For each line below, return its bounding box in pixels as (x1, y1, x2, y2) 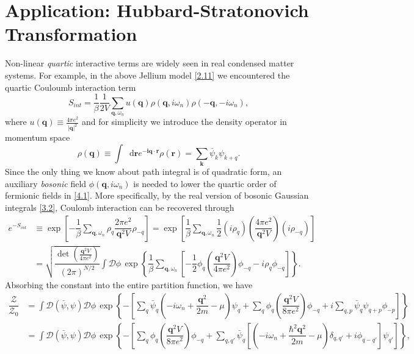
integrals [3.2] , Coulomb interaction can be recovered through (5, 200, 234, 213)
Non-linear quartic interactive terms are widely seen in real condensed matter (5, 57, 294, 69)
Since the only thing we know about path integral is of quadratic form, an (5, 165, 282, 178)
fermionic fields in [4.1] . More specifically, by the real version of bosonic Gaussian (5, 189, 309, 202)
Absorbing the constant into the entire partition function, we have (5, 278, 253, 291)
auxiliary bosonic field (5, 177, 87, 189)
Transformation (5, 21, 137, 46)
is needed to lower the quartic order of (133, 177, 277, 189)
